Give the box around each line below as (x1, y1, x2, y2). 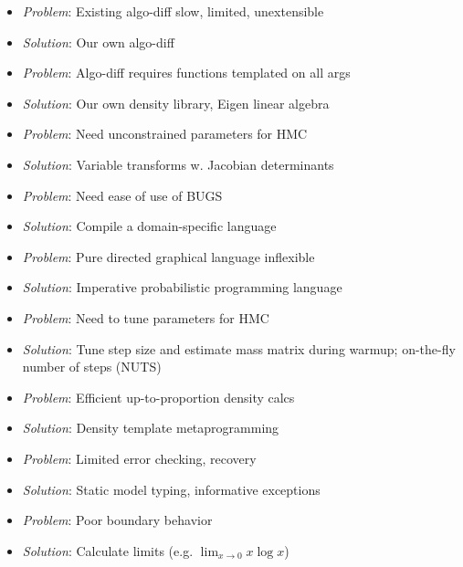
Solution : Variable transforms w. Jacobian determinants (22, 154, 334, 173)
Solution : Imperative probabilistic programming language (22, 278, 342, 297)
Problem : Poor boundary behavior (22, 510, 213, 530)
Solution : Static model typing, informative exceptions (22, 479, 321, 499)
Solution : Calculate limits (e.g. (22, 541, 194, 560)
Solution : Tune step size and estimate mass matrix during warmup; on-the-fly (22, 339, 456, 358)
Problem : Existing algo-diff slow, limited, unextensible (22, 2, 324, 20)
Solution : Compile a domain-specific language (22, 216, 277, 236)
